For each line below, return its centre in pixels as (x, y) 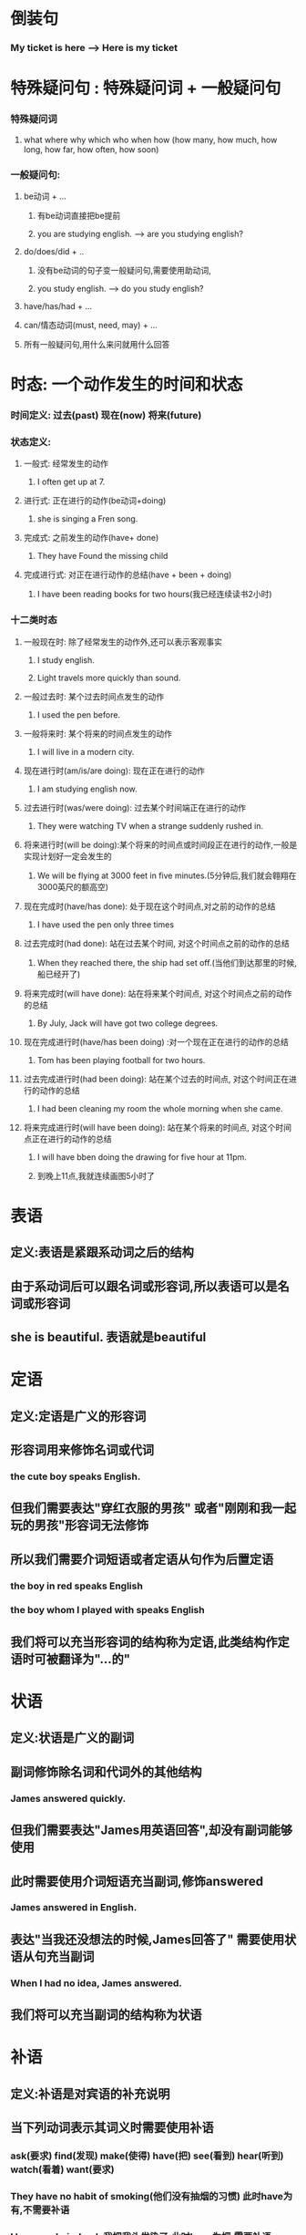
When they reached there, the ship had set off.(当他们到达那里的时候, (167, 962)
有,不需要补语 (40, 2209)
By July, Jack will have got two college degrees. (127, 1023)
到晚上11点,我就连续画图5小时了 (96, 1175)
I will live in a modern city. (86, 751)
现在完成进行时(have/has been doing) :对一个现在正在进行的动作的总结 (156, 1041)
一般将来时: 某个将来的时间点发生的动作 (97, 733)
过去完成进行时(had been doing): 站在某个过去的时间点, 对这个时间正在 (156, 1079)
